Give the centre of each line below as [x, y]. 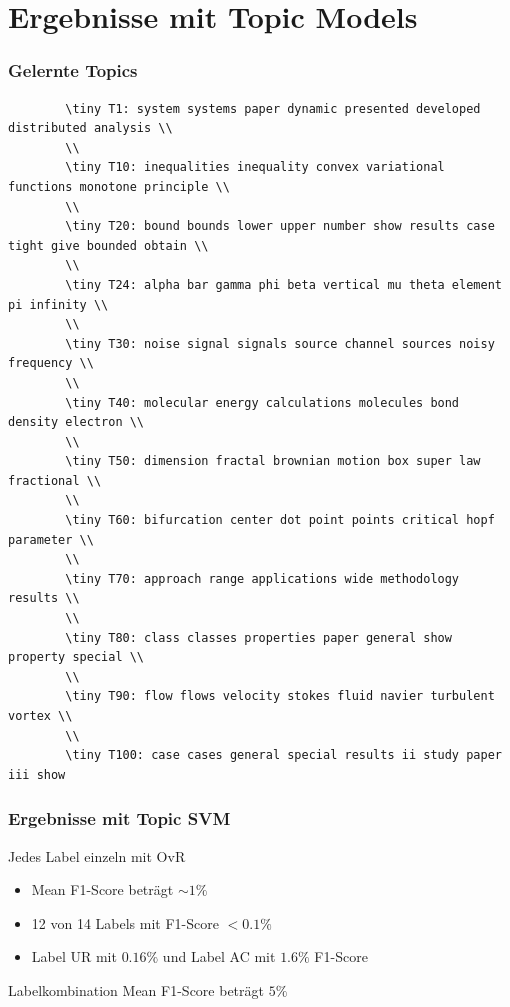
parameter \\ [51, 539]
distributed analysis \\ [90, 128]
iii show [37, 774]
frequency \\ [51, 363]
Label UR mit [74, 956]
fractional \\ [55, 480]
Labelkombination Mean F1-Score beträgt [136, 989]
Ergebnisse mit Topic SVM [119, 818]
